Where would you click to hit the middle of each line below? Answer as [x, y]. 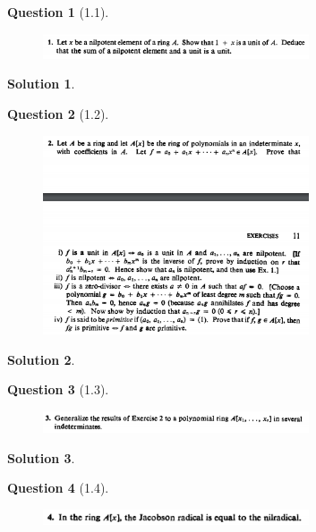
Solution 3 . [41, 457]
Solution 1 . [41, 84]
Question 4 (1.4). [58, 488]
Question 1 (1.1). [58, 12]
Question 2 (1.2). [58, 113]
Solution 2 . [41, 359]
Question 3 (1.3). [58, 389]
